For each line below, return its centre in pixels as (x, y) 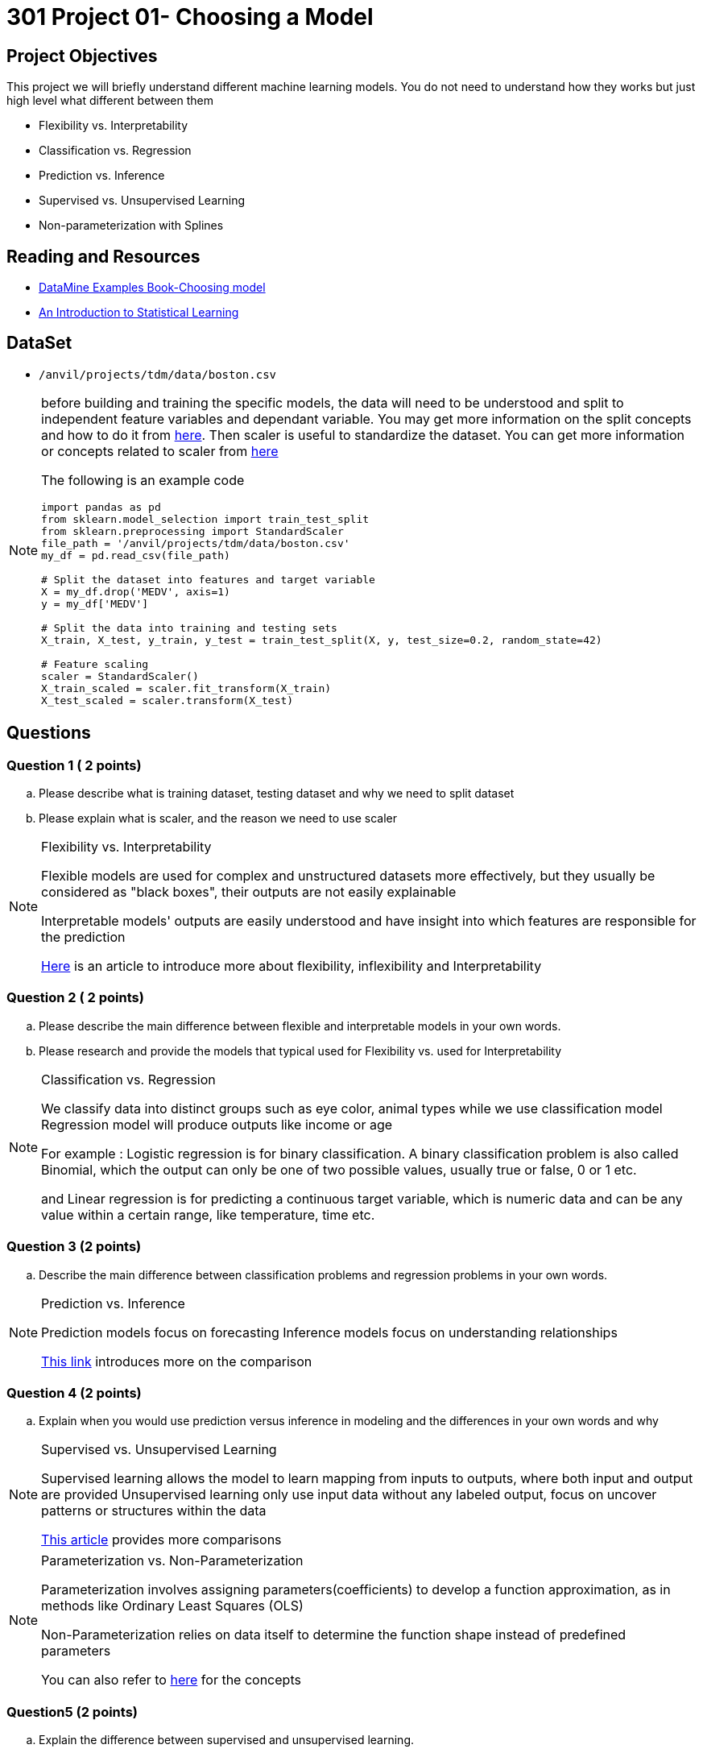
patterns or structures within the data (154, 1511)
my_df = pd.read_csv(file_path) (136, 555)
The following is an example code (143, 480)
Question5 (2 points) (72, 1712)
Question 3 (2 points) (74, 1247)
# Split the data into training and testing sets (189, 628)
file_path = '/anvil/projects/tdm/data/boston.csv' (196, 543)
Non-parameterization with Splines (131, 226)
